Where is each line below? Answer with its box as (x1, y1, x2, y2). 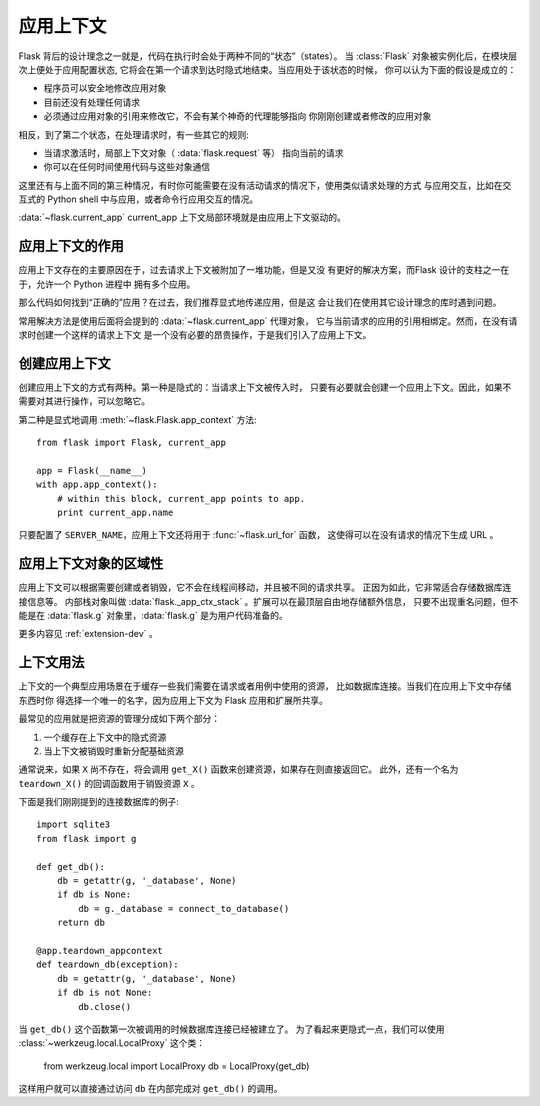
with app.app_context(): (36, 479, 158, 490)
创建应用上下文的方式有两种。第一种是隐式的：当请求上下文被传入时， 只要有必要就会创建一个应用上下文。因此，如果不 (18, 381, 512, 393)
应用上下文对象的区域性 (18, 555, 164, 572)
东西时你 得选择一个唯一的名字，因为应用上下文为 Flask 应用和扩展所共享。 (18, 694, 329, 706)
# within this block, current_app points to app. (56, 493, 305, 504)
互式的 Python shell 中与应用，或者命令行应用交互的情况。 (18, 193, 259, 205)
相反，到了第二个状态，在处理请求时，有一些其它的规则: (18, 128, 250, 140)
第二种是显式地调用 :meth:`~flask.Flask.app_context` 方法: (18, 413, 257, 425)
